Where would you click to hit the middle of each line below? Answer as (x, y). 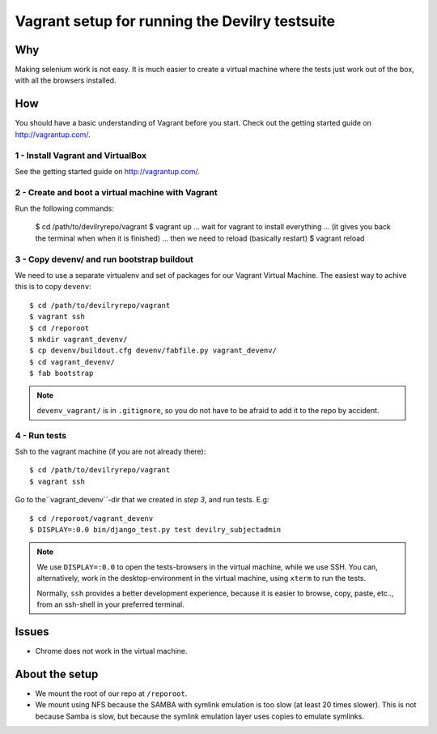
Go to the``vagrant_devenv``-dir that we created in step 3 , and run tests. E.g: (142, 500)
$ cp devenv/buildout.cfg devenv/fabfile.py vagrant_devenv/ (153, 351)
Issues (32, 632)
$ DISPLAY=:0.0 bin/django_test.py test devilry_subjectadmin (155, 529)
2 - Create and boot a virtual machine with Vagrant (116, 192)
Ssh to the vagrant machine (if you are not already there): (110, 451)
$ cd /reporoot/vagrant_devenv (91, 518)
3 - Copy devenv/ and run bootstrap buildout (104, 259)
